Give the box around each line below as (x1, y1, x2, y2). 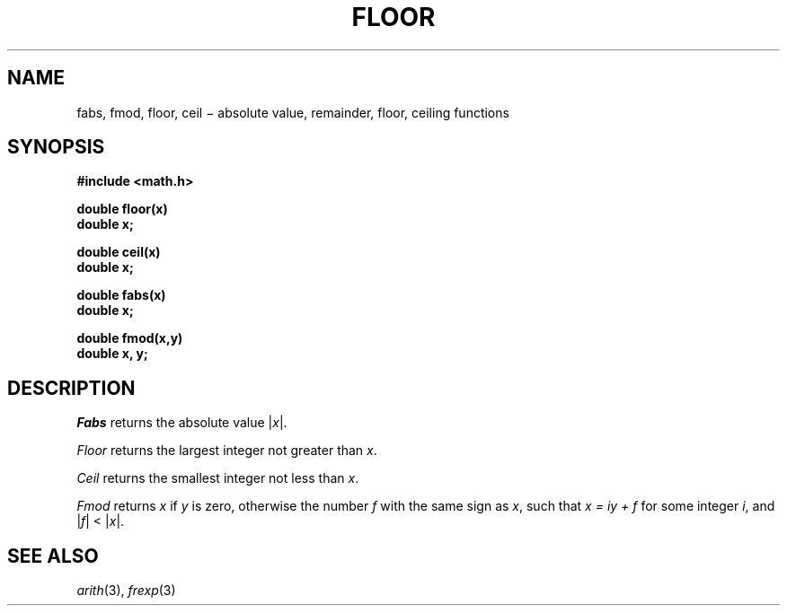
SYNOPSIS (7, 136, 105, 159)
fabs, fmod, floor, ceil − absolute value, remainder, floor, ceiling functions (76, 104, 509, 120)
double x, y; (76, 346, 148, 362)
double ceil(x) (76, 244, 161, 260)
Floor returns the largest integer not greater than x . (76, 442, 377, 459)
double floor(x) (76, 201, 168, 217)
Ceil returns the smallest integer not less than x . (76, 470, 359, 486)
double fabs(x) (76, 287, 166, 303)
